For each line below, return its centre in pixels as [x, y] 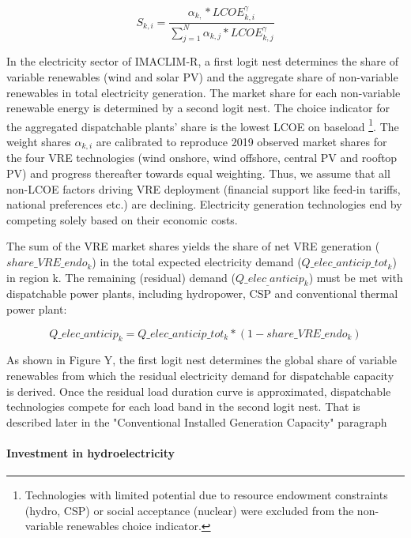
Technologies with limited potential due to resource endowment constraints [206, 495]
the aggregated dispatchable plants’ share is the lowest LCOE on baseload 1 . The [203, 125]
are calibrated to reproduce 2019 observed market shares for [241, 142]
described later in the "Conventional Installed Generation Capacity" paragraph [197, 421]
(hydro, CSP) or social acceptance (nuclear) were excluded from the [189, 510]
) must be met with [356, 277]
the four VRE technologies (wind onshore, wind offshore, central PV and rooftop [202, 158]
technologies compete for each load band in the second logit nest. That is [183, 406]
